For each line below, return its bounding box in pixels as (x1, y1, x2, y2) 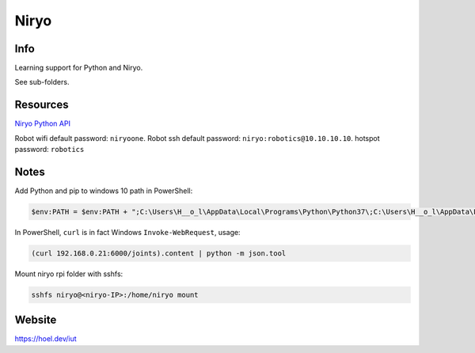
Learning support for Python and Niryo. (14, 63, 143, 73)
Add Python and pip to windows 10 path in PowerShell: (14, 186, 193, 195)
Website (14, 313, 57, 327)
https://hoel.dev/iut (14, 334, 77, 344)
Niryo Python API (14, 119, 71, 128)
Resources (14, 98, 69, 112)
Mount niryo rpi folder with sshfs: (14, 269, 123, 279)
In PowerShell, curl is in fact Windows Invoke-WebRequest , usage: (14, 228, 241, 237)
